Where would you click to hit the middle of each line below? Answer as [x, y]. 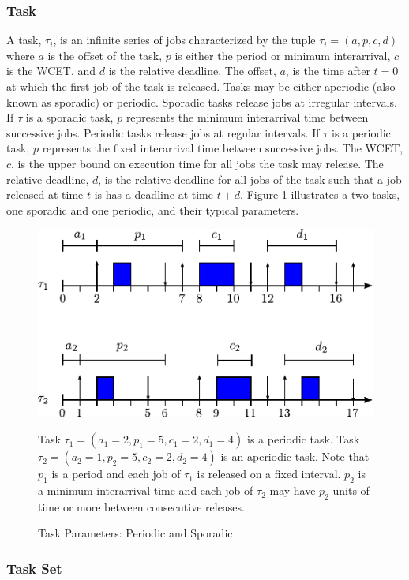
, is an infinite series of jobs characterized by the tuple [184, 40]
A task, [24, 40]
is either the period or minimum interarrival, [283, 55]
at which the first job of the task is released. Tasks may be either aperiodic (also [201, 86]
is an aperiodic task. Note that [295, 457]
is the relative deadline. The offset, [192, 71]
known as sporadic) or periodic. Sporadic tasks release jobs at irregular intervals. [202, 101]
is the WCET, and [51, 71]
